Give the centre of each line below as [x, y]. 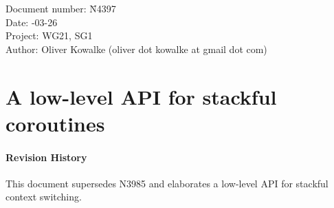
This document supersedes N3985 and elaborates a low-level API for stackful [167, 183]
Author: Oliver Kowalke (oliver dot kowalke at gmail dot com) [136, 49]
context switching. [44, 197]
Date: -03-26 [32, 22]
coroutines [55, 123]
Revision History [46, 157]
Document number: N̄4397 [61, 8]
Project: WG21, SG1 [49, 35]
